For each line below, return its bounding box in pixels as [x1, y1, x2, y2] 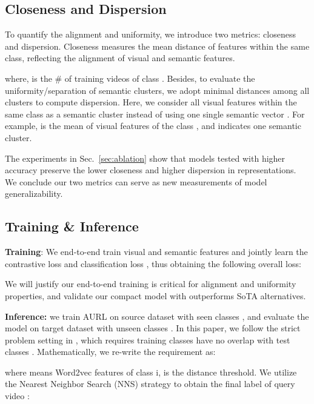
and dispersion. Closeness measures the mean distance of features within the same [5, 39, 310, 52]
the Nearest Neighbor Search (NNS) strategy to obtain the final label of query [5, 377, 295, 390]
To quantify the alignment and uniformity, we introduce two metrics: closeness [5, 28, 296, 41]
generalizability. [5, 187, 63, 200]
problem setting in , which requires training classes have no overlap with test [5, 333, 290, 346]
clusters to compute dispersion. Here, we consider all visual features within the [5, 96, 297, 108]
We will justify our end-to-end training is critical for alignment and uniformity [5, 277, 296, 290]
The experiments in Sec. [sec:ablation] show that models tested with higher [5, 151, 286, 164]
